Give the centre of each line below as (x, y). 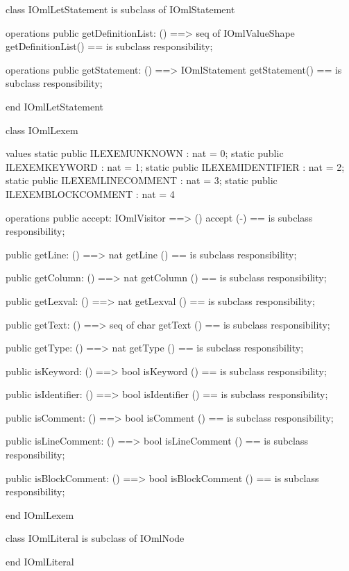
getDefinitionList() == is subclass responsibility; (109, 46)
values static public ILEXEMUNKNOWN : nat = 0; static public (145, 153)
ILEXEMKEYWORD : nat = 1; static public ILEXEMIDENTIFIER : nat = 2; (175, 166)
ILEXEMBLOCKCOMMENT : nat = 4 (90, 193)
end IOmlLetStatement (54, 106)
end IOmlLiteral (40, 562)
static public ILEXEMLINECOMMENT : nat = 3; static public (142, 180)
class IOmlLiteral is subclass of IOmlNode (95, 538)
